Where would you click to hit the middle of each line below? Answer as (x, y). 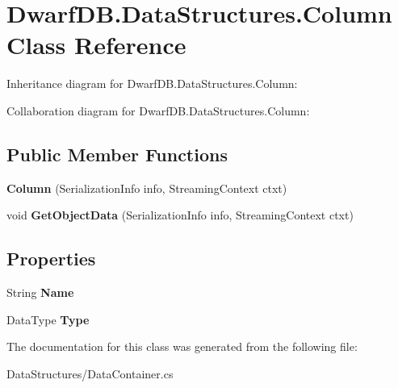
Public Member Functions (117, 154)
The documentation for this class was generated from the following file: (182, 346)
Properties (51, 259)
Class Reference (96, 45)
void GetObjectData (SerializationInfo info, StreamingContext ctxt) (180, 215)
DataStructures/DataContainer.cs (90, 373)
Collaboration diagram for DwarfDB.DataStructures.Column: (158, 110)
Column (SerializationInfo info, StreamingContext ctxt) (147, 188)
